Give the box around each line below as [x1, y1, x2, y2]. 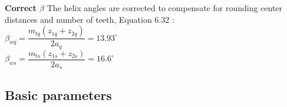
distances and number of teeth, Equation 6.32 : [5, 13, 174, 25]
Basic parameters [5, 85, 112, 103]
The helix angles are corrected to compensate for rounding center [47, 2, 283, 13]
